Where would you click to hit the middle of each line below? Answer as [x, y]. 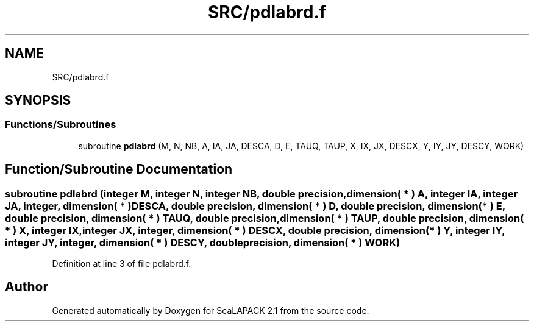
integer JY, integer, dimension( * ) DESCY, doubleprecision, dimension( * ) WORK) [203, 242]
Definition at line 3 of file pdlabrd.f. [122, 264]
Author [27, 287]
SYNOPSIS [38, 101]
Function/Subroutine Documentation [119, 169]
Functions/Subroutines [61, 125]
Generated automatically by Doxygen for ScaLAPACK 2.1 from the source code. [211, 310]
